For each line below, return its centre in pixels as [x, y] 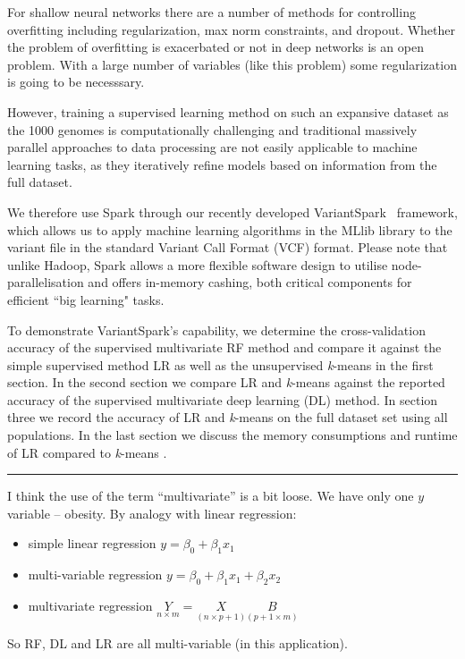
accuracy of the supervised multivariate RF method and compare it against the [224, 347]
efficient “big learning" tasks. [86, 299]
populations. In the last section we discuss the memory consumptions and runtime [232, 435]
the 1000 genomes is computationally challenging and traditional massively [212, 129]
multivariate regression [90, 606]
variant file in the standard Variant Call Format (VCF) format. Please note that [228, 247]
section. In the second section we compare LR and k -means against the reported [226, 382]
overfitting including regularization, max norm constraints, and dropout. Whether [232, 29]
